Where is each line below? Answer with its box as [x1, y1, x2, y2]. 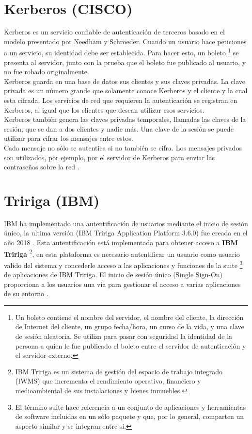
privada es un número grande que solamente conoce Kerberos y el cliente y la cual [4, 85, 248, 96]
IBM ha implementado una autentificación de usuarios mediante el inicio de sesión [4, 218, 248, 228]
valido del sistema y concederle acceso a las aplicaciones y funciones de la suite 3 [4, 258, 243, 270]
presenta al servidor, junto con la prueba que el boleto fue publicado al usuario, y [4, 57, 246, 67]
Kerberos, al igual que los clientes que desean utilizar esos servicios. [4, 104, 205, 115]
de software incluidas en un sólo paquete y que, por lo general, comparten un [15, 411, 244, 421]
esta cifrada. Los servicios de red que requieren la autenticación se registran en [4, 95, 237, 105]
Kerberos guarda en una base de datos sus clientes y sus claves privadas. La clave [4, 76, 246, 86]
